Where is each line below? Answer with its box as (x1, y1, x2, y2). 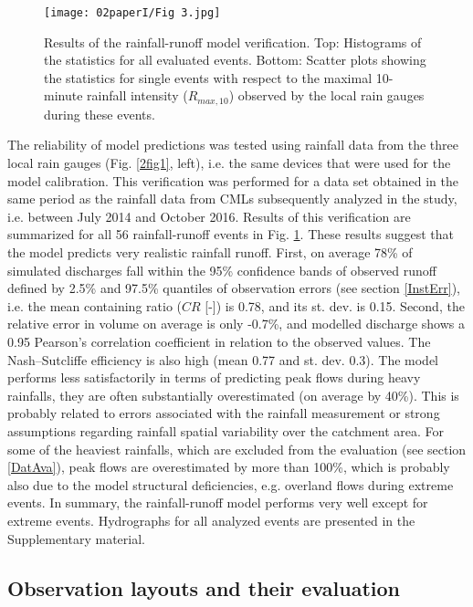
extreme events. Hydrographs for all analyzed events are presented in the (7, 510, 415, 529)
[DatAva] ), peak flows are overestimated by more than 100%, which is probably (7, 457, 450, 476)
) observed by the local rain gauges (228, 86, 425, 105)
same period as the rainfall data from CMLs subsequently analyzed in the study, (7, 189, 457, 208)
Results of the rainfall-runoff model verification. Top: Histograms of (44, 32, 422, 51)
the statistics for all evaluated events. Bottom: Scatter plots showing (44, 50, 426, 69)
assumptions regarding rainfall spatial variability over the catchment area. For (7, 421, 444, 440)
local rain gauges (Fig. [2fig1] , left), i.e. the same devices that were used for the (7, 153, 451, 173)
